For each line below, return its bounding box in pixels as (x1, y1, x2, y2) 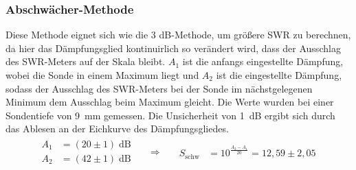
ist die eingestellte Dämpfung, (216, 68, 342, 82)
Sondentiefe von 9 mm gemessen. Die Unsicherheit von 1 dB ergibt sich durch (5, 108, 335, 122)
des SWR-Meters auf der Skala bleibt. (5, 54, 166, 69)
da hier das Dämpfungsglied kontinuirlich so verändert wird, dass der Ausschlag (5, 40, 341, 55)
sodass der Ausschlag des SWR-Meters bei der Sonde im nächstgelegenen (5, 81, 313, 95)
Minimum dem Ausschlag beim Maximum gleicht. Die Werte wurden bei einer (5, 95, 334, 109)
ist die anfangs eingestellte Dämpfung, (182, 54, 344, 69)
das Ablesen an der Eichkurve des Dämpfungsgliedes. (5, 121, 229, 136)
